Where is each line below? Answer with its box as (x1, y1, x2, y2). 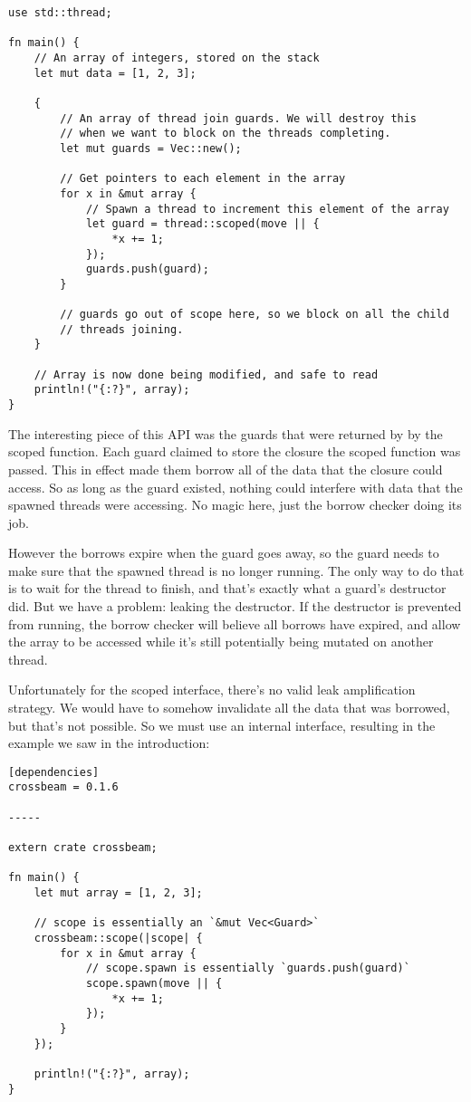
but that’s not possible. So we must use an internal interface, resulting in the (8, 715, 436, 734)
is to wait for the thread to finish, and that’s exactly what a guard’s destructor (8, 579, 447, 598)
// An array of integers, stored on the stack (34, 51, 320, 64)
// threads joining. (60, 322, 184, 336)
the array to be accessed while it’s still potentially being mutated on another (8, 632, 434, 651)
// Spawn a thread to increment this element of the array (85, 202, 449, 216)
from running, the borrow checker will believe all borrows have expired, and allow (8, 614, 461, 633)
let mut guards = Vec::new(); (60, 141, 242, 155)
